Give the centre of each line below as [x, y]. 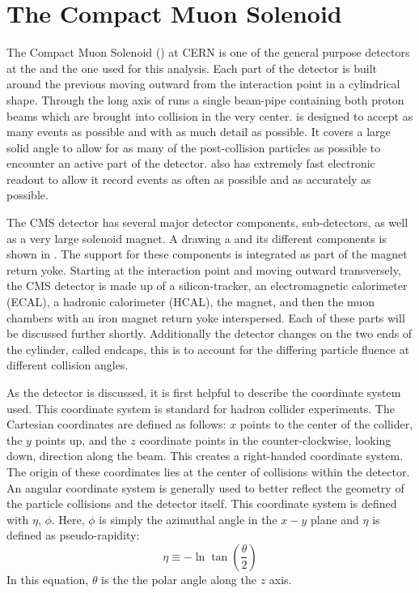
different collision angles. [68, 365]
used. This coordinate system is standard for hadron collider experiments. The [201, 408]
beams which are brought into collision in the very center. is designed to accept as [210, 115]
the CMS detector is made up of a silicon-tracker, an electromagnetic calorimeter [207, 286]
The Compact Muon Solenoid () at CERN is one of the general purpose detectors [208, 52]
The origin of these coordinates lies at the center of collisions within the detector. [208, 471]
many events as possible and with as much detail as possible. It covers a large [199, 132]
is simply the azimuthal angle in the [188, 519]
